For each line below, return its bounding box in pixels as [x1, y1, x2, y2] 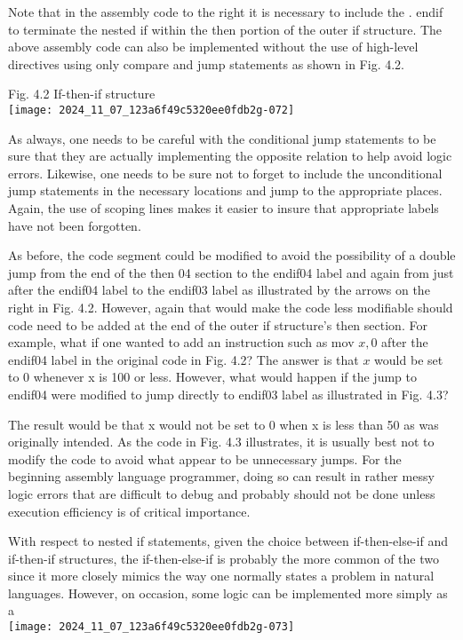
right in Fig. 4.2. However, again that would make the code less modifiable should [8, 297, 453, 316]
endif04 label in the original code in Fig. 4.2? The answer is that [8, 350, 359, 368]
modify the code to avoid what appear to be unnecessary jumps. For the [8, 449, 402, 468]
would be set [374, 350, 443, 368]
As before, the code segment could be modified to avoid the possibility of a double [8, 246, 456, 265]
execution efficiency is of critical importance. [8, 502, 251, 520]
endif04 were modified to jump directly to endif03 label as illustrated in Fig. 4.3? [8, 384, 449, 403]
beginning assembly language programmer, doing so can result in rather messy [8, 467, 435, 486]
